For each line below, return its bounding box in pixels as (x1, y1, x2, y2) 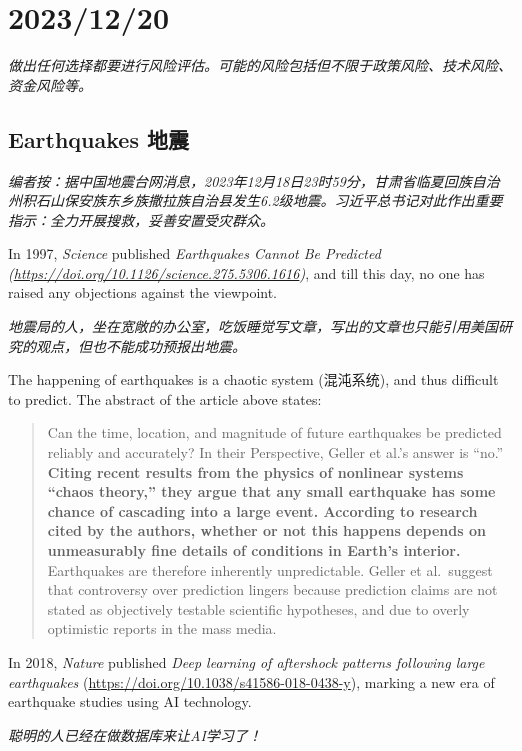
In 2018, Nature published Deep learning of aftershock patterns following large (8, 651, 485, 672)
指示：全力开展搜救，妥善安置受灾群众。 (8, 209, 274, 230)
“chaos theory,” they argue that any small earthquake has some (47, 481, 496, 502)
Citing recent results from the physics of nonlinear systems (47, 461, 464, 482)
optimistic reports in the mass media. (47, 618, 277, 639)
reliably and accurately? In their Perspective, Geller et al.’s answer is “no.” (47, 442, 504, 463)
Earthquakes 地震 (8, 123, 189, 154)
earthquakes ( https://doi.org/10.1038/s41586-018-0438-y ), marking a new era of (8, 671, 495, 692)
